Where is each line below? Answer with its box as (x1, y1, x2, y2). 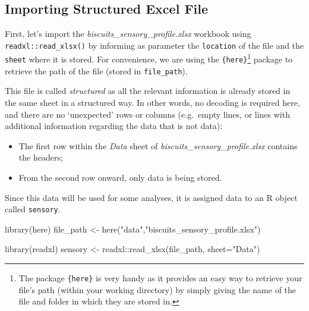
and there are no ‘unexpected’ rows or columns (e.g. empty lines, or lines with (5, 108, 290, 120)
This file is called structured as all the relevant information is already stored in (5, 84, 291, 97)
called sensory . (5, 203, 61, 215)
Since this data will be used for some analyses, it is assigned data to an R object (5, 191, 298, 203)
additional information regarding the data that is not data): (5, 120, 223, 132)
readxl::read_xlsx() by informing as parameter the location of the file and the (5, 39, 304, 51)
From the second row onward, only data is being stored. (18, 171, 222, 183)
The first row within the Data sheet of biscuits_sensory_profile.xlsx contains (18, 139, 298, 152)
